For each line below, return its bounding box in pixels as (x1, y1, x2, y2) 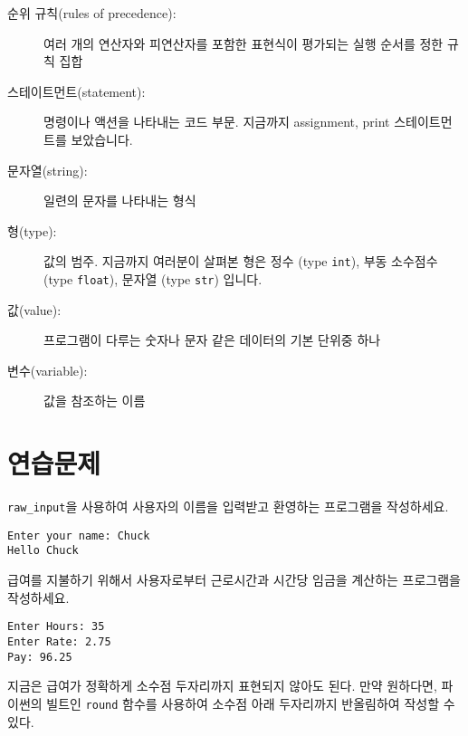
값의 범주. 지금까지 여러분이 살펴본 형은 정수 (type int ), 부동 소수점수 (43, 252, 438, 271)
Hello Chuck (7, 544, 79, 558)
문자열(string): (7, 160, 88, 179)
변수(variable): (7, 360, 88, 379)
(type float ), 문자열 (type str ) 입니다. (43, 270, 263, 288)
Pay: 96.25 (7, 650, 72, 664)
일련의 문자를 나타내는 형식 (43, 191, 196, 210)
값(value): (7, 300, 62, 319)
